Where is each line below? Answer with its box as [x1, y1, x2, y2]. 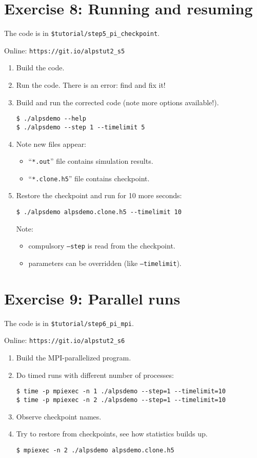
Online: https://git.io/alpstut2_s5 [4, 45, 125, 55]
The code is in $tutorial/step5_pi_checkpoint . [4, 28, 160, 39]
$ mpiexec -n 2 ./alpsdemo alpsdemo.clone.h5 [16, 446, 174, 454]
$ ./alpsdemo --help [16, 115, 86, 123]
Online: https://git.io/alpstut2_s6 [4, 335, 125, 346]
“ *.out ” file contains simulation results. [28, 156, 153, 166]
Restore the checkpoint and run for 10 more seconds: [16, 190, 182, 201]
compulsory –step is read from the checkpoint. [28, 240, 175, 251]
